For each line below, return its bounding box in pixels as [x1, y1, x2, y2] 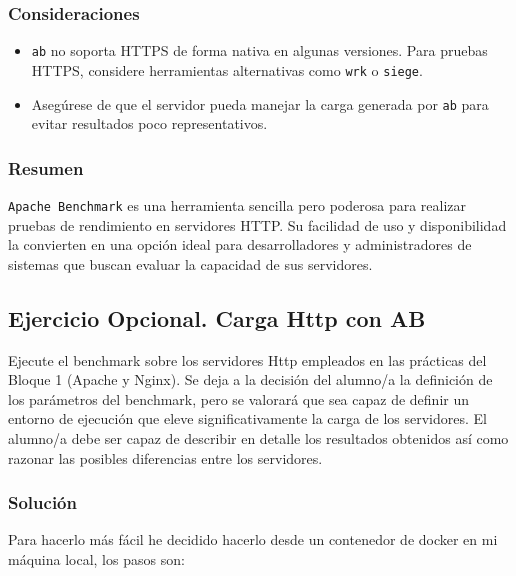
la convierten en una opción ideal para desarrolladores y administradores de [8, 234, 472, 255]
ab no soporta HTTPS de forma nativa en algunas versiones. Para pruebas [31, 40, 488, 61]
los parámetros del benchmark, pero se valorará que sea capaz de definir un [8, 388, 470, 409]
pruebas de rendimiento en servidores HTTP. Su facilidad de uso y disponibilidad [8, 214, 507, 235]
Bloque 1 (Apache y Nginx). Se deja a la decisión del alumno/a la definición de [8, 369, 493, 390]
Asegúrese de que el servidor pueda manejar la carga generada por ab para [31, 93, 489, 114]
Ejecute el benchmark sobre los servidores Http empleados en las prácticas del [8, 349, 487, 370]
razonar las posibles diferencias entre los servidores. [8, 447, 323, 468]
